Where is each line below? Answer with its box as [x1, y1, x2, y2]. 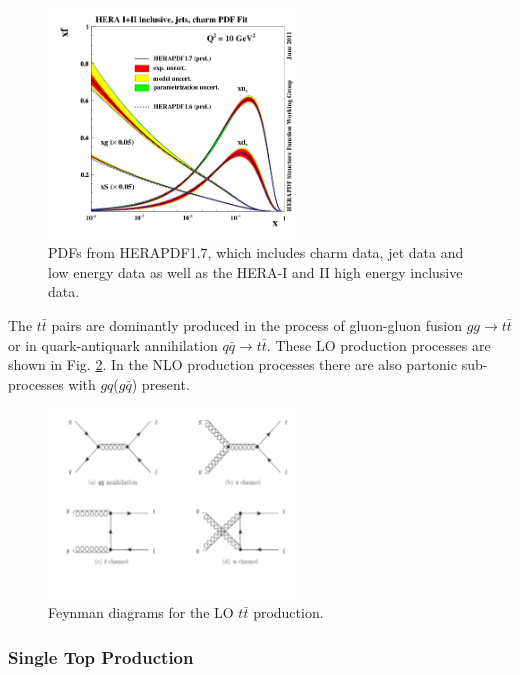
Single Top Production [8, 645, 194, 669]
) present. [131, 373, 190, 394]
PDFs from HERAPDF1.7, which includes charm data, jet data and [48, 242, 464, 263]
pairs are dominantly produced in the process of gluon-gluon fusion [51, 314, 462, 335]
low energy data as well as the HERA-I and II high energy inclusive [48, 261, 463, 282]
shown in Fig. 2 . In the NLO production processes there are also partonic [8, 354, 457, 375]
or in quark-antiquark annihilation [8, 334, 218, 355]
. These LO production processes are [266, 334, 491, 355]
